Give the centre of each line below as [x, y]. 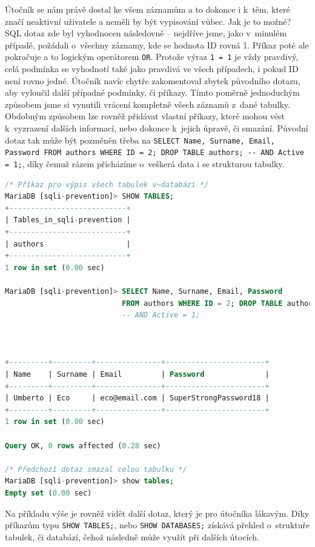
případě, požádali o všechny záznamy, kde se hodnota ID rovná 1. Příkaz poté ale [157, 45]
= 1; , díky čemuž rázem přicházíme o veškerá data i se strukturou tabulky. [145, 163]
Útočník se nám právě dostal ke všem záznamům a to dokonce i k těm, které [148, 9]
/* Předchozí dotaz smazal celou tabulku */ [96, 469]
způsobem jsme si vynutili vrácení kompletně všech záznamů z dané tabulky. [148, 104]
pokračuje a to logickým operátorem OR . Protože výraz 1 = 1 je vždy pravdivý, [152, 57]
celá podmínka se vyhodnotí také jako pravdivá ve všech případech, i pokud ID [152, 69]
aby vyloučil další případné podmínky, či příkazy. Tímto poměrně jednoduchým [152, 92]
